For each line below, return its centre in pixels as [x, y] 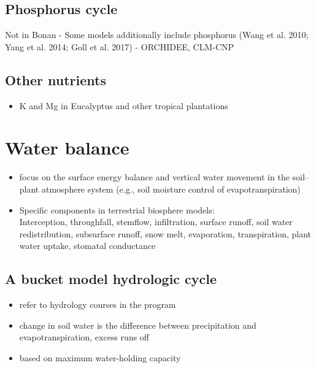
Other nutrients [56, 79]
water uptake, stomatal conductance [87, 246]
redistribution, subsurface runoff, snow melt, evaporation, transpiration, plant [165, 233]
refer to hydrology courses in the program [98, 305]
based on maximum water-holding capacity [100, 357]
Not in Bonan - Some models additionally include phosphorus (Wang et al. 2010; [157, 35]
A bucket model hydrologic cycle [111, 279]
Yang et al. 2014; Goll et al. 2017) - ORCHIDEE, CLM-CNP [120, 46]
